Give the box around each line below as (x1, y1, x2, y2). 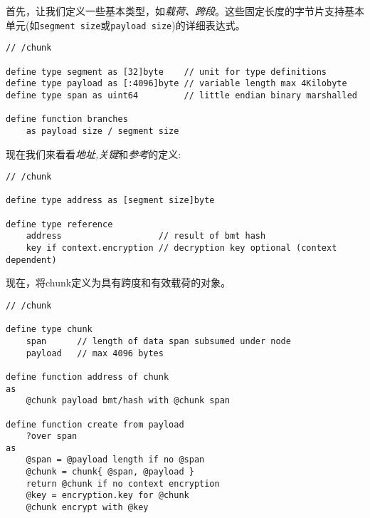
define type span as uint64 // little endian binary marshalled (6, 90, 357, 100)
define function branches (6, 114, 128, 125)
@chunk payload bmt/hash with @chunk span (26, 395, 230, 406)
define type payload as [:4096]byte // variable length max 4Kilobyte (6, 78, 347, 89)
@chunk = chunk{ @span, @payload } (26, 467, 194, 477)
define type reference (6, 219, 113, 229)
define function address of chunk (6, 371, 169, 382)
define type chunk (6, 324, 92, 335)
